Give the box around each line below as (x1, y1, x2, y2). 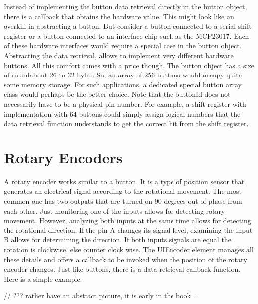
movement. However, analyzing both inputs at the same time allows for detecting (4, 215, 251, 226)
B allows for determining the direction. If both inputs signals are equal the (4, 234, 231, 245)
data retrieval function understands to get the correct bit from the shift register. (4, 118, 249, 129)
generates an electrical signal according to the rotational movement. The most (4, 186, 242, 196)
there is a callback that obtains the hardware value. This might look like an (4, 11, 234, 21)
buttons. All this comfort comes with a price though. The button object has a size (4, 60, 254, 70)
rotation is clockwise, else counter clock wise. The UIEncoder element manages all (4, 244, 254, 254)
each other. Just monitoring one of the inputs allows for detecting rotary (4, 205, 225, 216)
